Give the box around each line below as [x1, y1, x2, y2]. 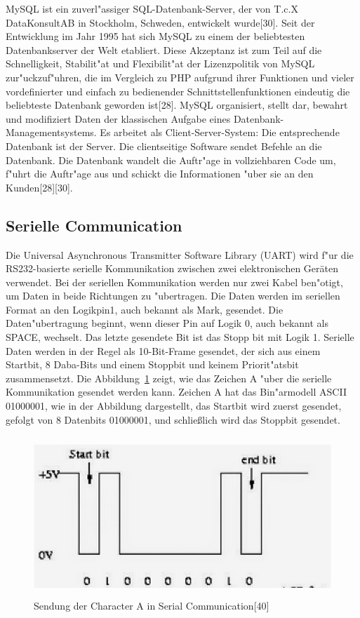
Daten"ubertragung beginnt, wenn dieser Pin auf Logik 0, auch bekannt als [6, 316, 328, 330]
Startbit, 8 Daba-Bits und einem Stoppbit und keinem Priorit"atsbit [6, 357, 299, 372]
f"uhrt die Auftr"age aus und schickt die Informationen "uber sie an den [6, 166, 314, 181]
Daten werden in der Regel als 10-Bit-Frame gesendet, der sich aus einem [6, 343, 321, 358]
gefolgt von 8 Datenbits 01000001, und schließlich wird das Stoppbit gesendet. [6, 412, 340, 426]
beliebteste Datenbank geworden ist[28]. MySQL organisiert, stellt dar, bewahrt [6, 98, 348, 112]
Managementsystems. [6, 125, 97, 140]
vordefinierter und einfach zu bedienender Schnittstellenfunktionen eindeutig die [6, 83, 350, 98]
